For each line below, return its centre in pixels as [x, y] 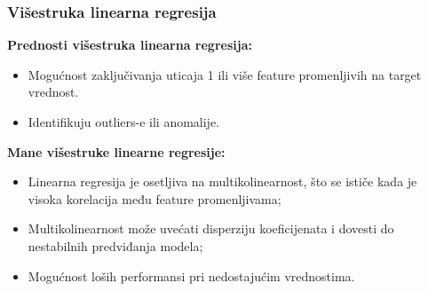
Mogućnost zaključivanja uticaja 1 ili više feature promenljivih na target [225, 74]
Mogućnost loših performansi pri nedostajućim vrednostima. [191, 275]
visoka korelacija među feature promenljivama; [155, 198]
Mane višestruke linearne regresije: [116, 151]
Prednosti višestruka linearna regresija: [130, 45]
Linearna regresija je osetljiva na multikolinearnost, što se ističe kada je [222, 181]
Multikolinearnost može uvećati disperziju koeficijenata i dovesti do [211, 228]
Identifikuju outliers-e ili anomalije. [124, 122]
